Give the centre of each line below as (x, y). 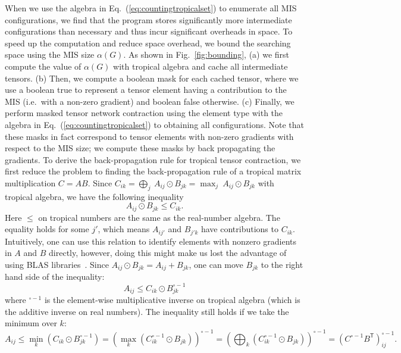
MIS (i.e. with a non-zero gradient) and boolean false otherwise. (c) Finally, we (150, 101)
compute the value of (43, 66)
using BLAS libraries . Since (57, 264)
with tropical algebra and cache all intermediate (200, 66)
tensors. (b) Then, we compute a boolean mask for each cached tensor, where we (152, 78)
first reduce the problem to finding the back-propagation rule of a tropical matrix (153, 171)
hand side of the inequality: (55, 277)
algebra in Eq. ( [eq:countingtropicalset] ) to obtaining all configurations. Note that (155, 124)
